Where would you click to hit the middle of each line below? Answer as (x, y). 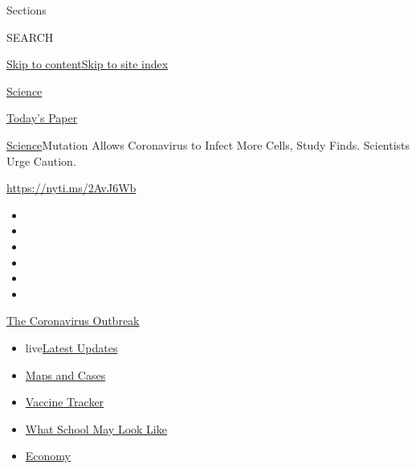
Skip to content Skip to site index (88, 64)
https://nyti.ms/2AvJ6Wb (71, 188)
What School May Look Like (96, 428)
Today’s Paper (42, 118)
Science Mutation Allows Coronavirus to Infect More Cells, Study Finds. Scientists (208, 144)
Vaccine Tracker (65, 402)
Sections (27, 10)
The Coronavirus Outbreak (73, 321)
